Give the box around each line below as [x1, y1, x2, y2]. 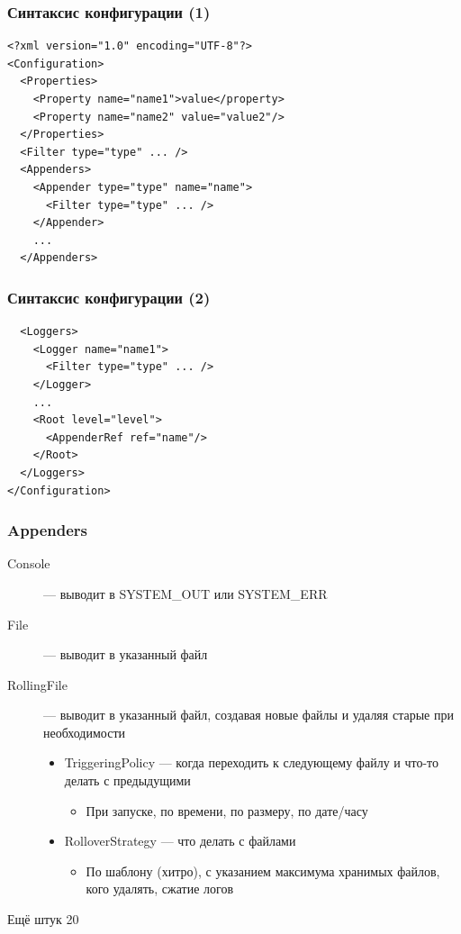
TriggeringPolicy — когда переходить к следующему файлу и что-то [64, 753, 439, 772]
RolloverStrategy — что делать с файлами [64, 831, 296, 850]
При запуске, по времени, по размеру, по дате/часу [86, 801, 368, 820]
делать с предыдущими [64, 771, 191, 790]
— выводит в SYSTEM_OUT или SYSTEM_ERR [43, 584, 328, 603]
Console [7, 554, 50, 573]
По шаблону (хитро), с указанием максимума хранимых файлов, [86, 861, 440, 880]
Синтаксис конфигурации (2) [7, 286, 211, 308]
